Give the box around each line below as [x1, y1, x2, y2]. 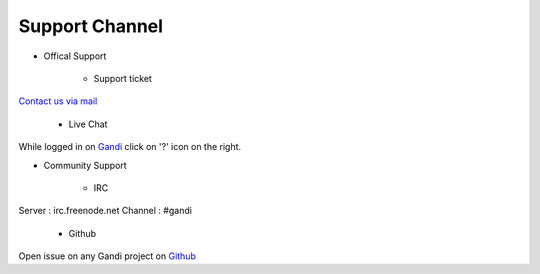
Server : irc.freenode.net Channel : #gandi [18, 205, 192, 217]
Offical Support [43, 50, 107, 62]
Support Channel [18, 15, 164, 37]
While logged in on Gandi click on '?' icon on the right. [18, 141, 242, 153]
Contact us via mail [18, 95, 98, 107]
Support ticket [93, 72, 152, 84]
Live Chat [68, 118, 108, 130]
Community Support [43, 159, 127, 171]
